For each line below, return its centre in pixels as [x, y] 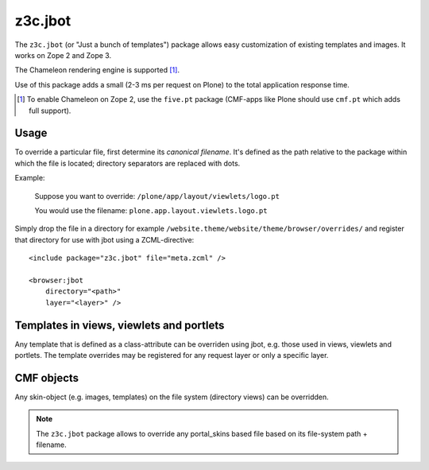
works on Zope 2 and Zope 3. [63, 55]
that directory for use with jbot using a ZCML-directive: [104, 239]
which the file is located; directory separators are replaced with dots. [128, 163]
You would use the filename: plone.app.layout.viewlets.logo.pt [151, 210]
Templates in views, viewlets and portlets [120, 325]
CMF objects [47, 378]
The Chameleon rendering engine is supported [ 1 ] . [97, 70]
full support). [50, 111]
